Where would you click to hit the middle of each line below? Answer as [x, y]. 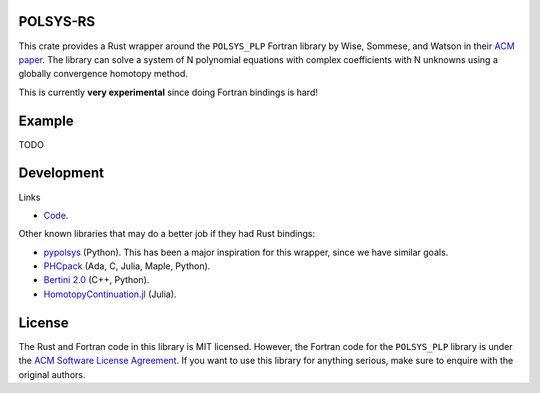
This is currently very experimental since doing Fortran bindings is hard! [168, 92]
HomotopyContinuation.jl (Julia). [110, 294]
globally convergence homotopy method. [103, 74]
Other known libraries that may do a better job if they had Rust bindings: [166, 234]
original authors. [52, 374]
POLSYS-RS [56, 21]
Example [46, 120]
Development [61, 173]
